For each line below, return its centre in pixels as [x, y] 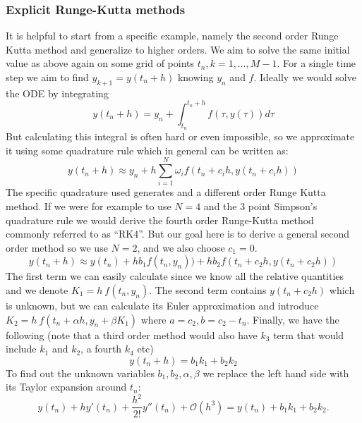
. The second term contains [208, 289]
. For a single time [316, 63]
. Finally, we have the [293, 319]
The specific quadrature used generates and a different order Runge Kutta [166, 192]
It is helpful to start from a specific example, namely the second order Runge [172, 36]
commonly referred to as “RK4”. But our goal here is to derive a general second [177, 234]
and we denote [37, 289]
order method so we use [57, 247]
